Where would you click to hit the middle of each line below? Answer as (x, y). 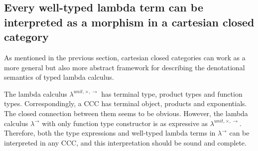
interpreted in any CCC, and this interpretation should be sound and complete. (125, 142)
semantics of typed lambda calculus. (59, 77)
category (26, 37)
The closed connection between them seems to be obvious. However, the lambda (126, 113)
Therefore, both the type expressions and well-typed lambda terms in (110, 133)
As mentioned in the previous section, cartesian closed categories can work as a (125, 57)
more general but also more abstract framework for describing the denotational (125, 67)
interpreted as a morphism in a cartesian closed (129, 22)
